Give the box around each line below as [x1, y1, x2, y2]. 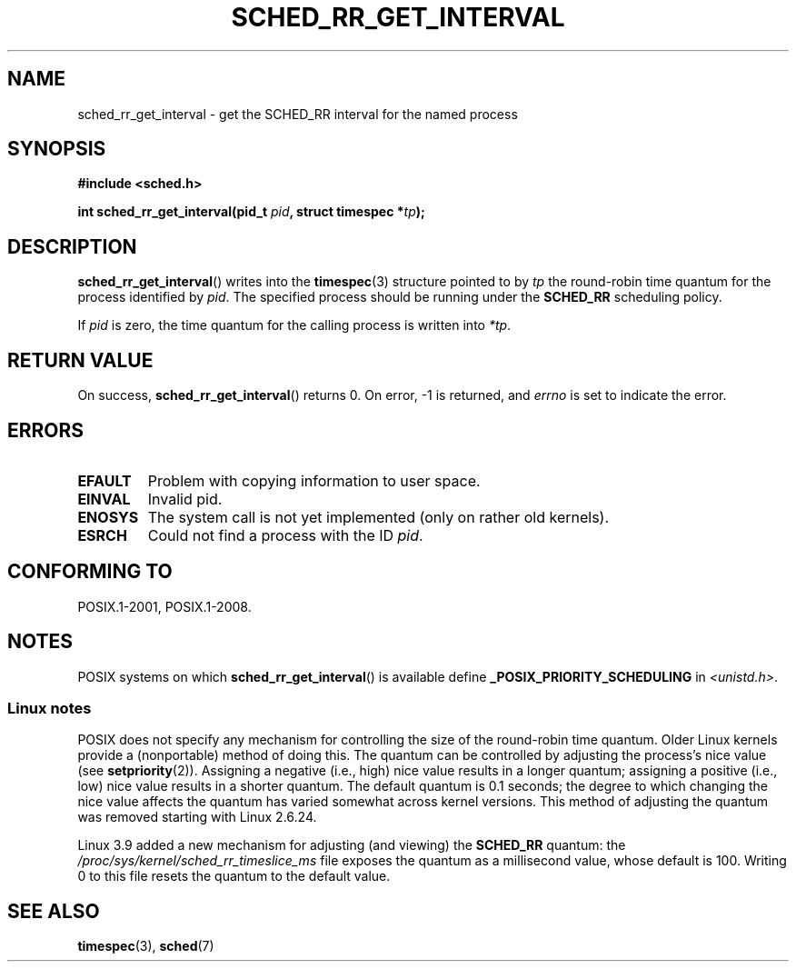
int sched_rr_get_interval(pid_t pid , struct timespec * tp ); [77, 204, 425, 220]
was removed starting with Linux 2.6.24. [77, 809, 317, 825]
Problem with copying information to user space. [147, 471, 481, 490]
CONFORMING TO [7, 560, 173, 584]
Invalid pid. [147, 489, 223, 508]
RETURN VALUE [7, 348, 154, 372]
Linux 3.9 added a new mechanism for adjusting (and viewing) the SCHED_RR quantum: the [77, 837, 626, 854]
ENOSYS [77, 507, 139, 526]
